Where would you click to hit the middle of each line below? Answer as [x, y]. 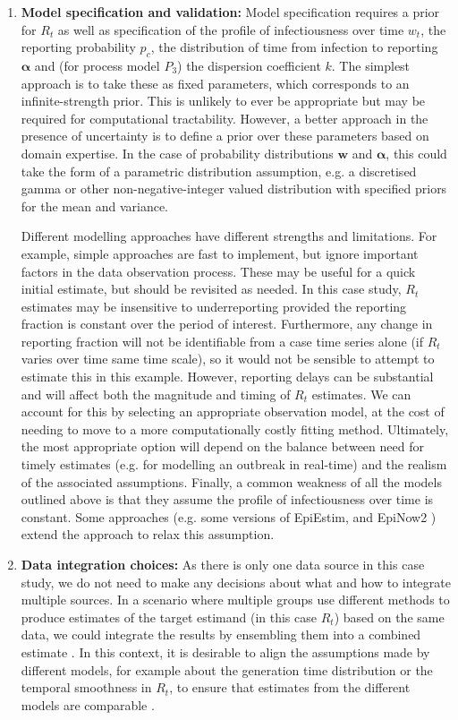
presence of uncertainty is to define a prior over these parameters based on [225, 136]
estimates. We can [361, 394]
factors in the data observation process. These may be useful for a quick [218, 271]
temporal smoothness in [86, 687]
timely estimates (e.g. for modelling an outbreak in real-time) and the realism [234, 464]
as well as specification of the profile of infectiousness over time [231, 29]
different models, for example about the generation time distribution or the [227, 669]
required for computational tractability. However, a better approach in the [225, 118]
